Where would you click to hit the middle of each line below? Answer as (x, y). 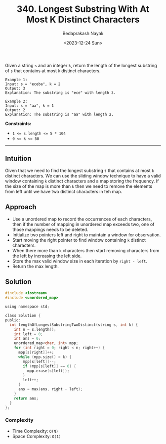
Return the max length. (36, 266)
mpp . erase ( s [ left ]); (48, 371)
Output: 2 (15, 110)
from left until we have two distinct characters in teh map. (64, 191)
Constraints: (18, 123)
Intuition (18, 158)
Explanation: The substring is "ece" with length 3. (61, 92)
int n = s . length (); (35, 329)
